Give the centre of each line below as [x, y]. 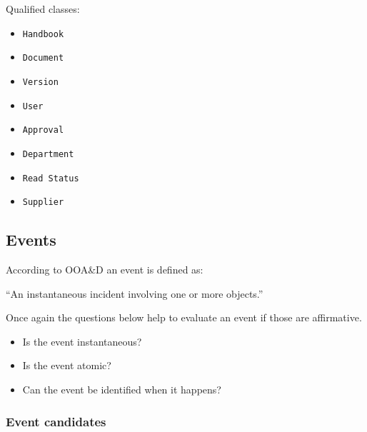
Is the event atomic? [67, 365]
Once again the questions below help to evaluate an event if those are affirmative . [184, 317]
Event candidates [56, 421]
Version [40, 82]
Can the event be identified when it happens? [122, 390]
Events [31, 240]
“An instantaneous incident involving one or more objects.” [135, 293]
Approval [43, 130]
